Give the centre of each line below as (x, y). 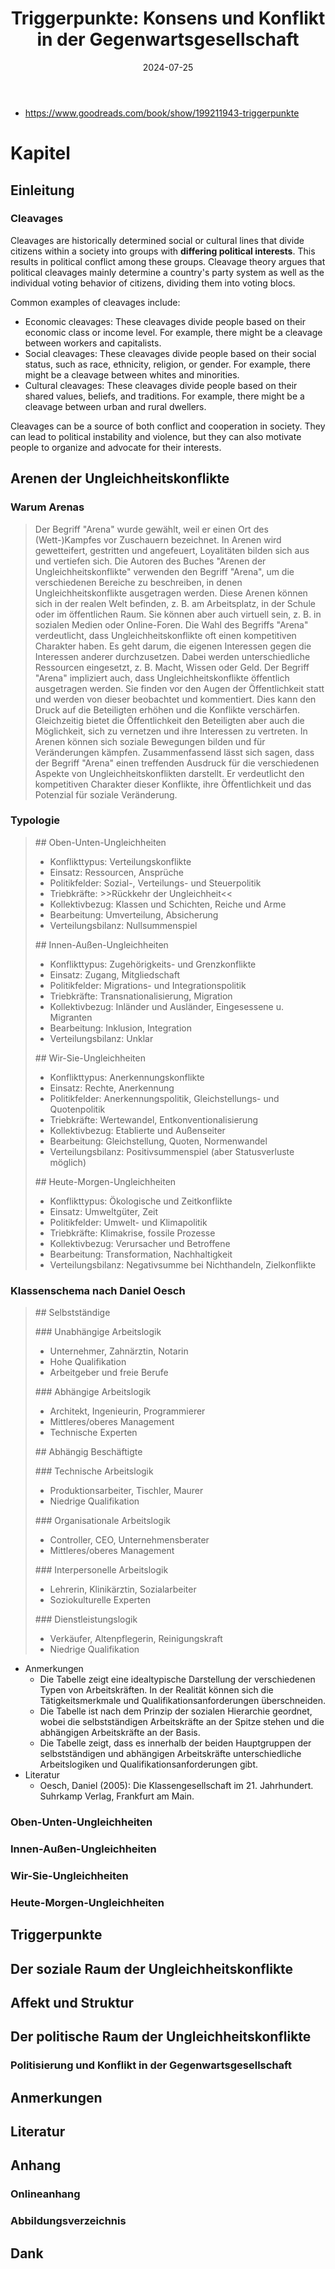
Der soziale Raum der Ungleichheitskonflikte (152, 1968)
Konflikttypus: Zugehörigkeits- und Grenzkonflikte (153, 964)
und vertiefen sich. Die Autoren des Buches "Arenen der (150, 561)
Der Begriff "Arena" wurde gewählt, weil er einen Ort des (151, 529)
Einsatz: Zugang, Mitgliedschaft (114, 974)
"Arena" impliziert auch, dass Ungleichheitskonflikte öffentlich (162, 678)
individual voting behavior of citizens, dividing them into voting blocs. (153, 283)
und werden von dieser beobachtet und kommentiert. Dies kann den (175, 699)
